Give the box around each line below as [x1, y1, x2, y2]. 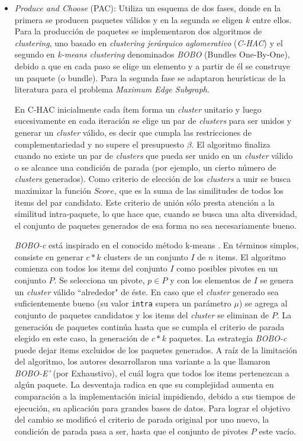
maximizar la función [14, 184, 91, 196]
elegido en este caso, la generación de [14, 332, 149, 344]
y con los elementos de [170, 274, 252, 286]
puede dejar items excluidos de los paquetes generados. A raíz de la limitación [14, 343, 298, 356]
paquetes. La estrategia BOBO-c [169, 332, 287, 344]
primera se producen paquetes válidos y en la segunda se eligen [14, 13, 243, 25]
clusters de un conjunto [104, 250, 188, 263]
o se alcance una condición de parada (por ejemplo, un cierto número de [14, 161, 276, 173]
